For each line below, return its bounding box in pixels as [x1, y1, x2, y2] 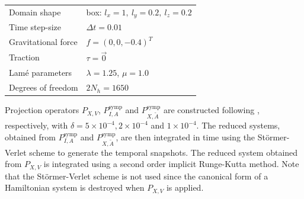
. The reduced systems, [196, 119, 280, 131]
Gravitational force [9, 36, 78, 48]
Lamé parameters [9, 66, 72, 79]
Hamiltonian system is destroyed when [5, 181, 145, 194]
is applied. [166, 181, 204, 194]
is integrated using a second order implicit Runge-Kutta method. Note [43, 158, 299, 170]
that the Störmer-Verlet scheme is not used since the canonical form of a [5, 169, 268, 182]
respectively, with [5, 119, 68, 131]
